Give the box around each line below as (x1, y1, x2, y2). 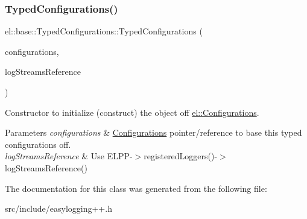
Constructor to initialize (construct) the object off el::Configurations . (5, 106, 259, 118)
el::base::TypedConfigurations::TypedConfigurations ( (5, 25, 203, 37)
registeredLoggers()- (144, 150, 218, 162)
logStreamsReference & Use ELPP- (5, 150, 133, 162)
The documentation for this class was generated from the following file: (5, 182, 267, 194)
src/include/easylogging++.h (5, 202, 112, 215)
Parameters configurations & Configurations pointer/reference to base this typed (5, 126, 302, 139)
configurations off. (5, 138, 71, 150)
